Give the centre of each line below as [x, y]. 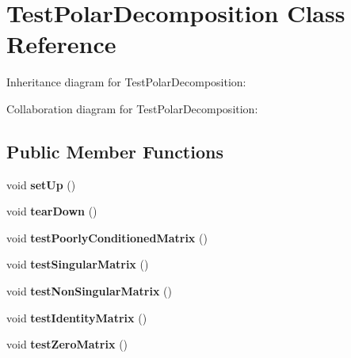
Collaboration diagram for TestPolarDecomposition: [132, 108]
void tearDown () [52, 211]
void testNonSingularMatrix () [90, 291]
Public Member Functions [115, 151]
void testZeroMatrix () [67, 344]
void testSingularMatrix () [78, 264]
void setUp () [41, 184]
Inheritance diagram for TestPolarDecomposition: [126, 82]
